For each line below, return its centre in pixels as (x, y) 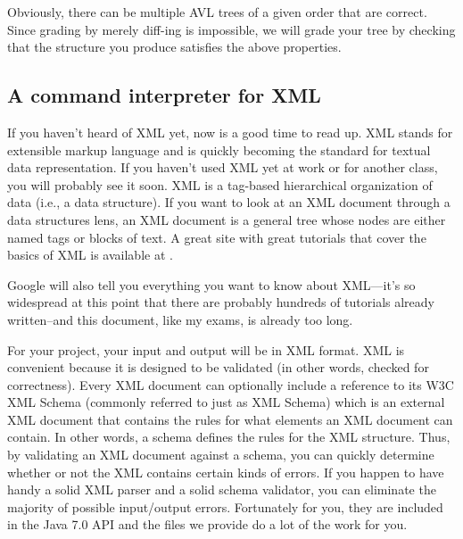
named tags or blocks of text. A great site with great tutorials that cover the (217, 237)
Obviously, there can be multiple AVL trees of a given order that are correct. (217, 12)
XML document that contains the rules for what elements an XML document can (230, 419)
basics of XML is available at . (90, 255)
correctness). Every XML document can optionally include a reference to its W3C (231, 384)
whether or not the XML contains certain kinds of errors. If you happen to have (226, 472)
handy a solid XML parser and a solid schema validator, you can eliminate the (222, 489)
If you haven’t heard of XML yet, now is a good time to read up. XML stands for (230, 132)
